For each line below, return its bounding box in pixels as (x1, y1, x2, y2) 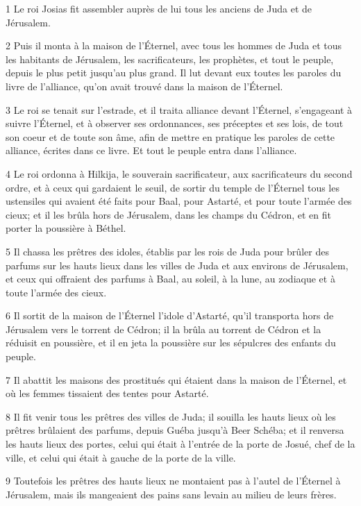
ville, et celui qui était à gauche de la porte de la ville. (6, 450, 236, 464)
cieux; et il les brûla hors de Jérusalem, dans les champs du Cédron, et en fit (6, 207, 331, 221)
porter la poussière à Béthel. (6, 221, 126, 235)
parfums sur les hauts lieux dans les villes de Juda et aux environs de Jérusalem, (6, 258, 349, 272)
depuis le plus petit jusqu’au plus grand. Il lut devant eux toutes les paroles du (6, 65, 342, 80)
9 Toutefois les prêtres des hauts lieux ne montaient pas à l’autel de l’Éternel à (6, 473, 341, 488)
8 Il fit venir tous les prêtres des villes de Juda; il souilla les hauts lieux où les (6, 409, 336, 423)
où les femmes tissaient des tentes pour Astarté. (6, 386, 209, 400)
